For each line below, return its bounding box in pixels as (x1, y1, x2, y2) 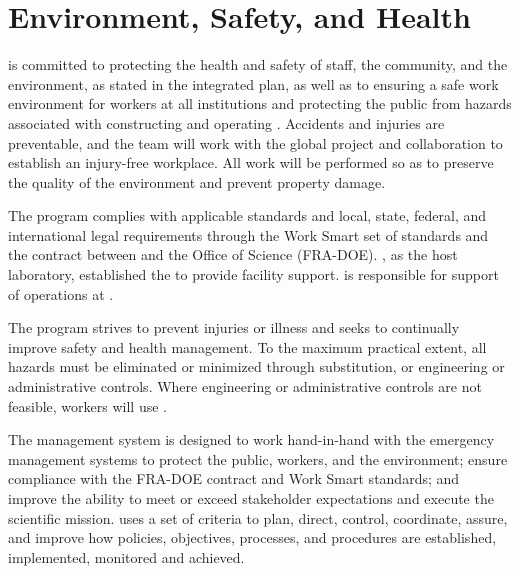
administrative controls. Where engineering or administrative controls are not (8, 376, 482, 397)
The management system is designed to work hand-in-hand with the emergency (8, 429, 495, 450)
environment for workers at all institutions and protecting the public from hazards (8, 93, 512, 114)
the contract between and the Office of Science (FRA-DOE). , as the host (8, 244, 458, 265)
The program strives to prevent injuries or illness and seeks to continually (8, 317, 460, 338)
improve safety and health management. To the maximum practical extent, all (8, 336, 487, 357)
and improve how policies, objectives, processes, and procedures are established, (8, 527, 497, 548)
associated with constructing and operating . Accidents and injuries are (8, 112, 445, 133)
